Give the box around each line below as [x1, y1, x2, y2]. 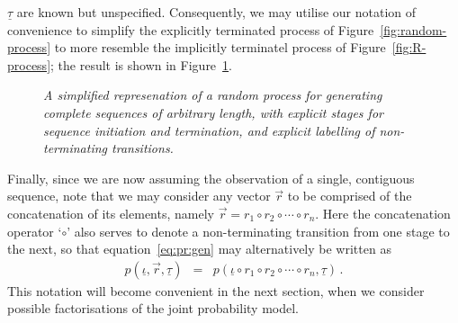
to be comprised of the [287, 186, 412, 205]
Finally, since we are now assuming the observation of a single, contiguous [7, 168, 415, 187]
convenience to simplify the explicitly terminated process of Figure [7, 20, 374, 39]
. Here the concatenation [315, 203, 451, 222]
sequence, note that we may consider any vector [7, 186, 271, 205]
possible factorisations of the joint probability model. [7, 299, 299, 318]
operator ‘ [7, 221, 62, 240]
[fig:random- [380, 20, 447, 39]
